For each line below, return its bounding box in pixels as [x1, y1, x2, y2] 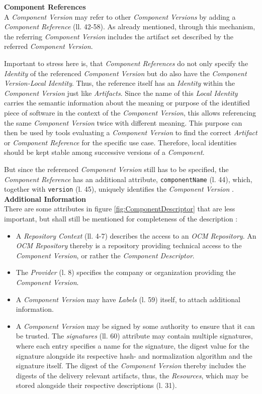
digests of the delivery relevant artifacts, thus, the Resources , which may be [16, 370, 248, 380]
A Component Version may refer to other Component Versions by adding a [4, 11, 236, 22]
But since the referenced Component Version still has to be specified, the [4, 163, 229, 174]
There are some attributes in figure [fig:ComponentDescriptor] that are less [4, 203, 235, 214]
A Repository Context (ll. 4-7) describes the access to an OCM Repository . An [16, 230, 256, 241]
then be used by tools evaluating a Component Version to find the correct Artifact [4, 127, 257, 138]
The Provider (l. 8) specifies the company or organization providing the [16, 267, 236, 277]
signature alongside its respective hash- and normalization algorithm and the [16, 350, 252, 361]
